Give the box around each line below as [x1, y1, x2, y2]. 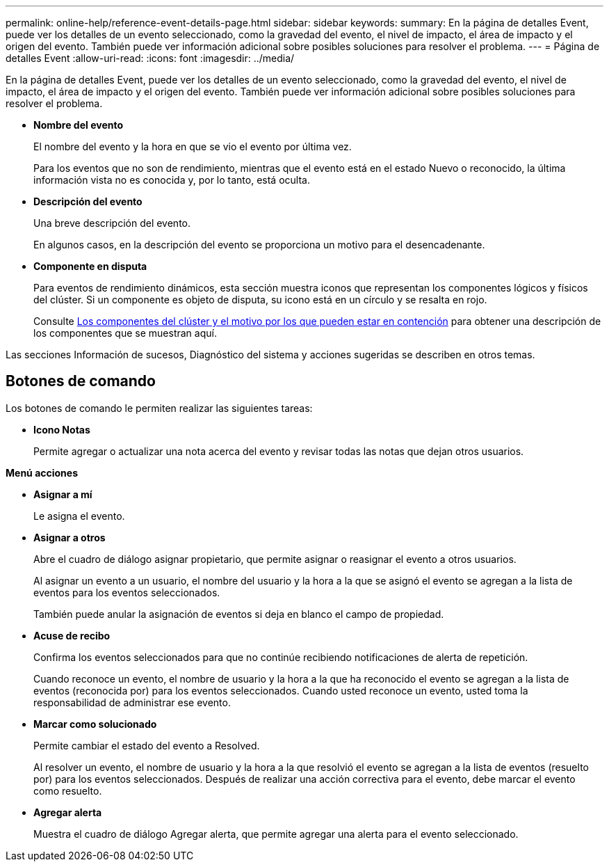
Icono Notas [33, 423, 90, 436]
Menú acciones [6, 466, 79, 479]
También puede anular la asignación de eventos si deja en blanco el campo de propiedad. [33, 607, 444, 620]
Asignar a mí [33, 488, 92, 500]
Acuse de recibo [33, 629, 111, 642]
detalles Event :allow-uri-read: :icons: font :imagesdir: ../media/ [6, 52, 295, 64]
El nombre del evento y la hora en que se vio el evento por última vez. [33, 141, 352, 152]
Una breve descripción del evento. [33, 217, 191, 229]
